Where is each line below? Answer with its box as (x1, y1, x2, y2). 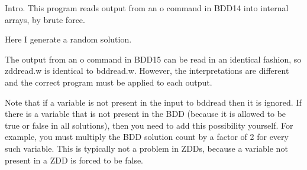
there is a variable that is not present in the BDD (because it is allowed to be (5, 107, 286, 120)
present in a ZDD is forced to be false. (5, 153, 144, 166)
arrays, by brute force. (5, 13, 85, 25)
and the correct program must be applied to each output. (5, 76, 212, 88)
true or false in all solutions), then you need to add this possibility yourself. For (5, 119, 293, 131)
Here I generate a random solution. (5, 33, 132, 45)
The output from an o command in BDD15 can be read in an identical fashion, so (5, 53, 302, 65)
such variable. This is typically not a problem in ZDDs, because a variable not (5, 142, 288, 154)
